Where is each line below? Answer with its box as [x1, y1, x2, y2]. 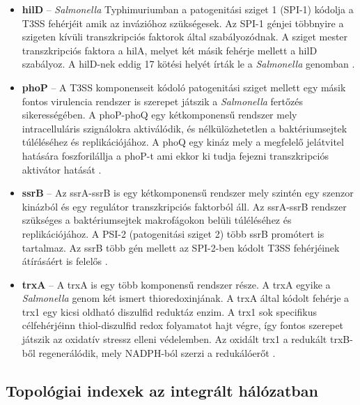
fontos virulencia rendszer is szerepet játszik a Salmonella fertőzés [22, 93, 303, 108]
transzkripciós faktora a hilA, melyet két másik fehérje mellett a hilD [22, 43, 318, 57]
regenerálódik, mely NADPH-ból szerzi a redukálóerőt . [38, 345, 276, 360]
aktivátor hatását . [22, 162, 102, 176]
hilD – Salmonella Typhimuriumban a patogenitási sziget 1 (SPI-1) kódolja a [22, 2, 354, 16]
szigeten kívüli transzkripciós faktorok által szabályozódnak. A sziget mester [22, 29, 348, 44]
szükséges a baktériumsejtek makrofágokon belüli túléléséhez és [22, 213, 292, 227]
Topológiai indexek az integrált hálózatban [6, 379, 318, 401]
